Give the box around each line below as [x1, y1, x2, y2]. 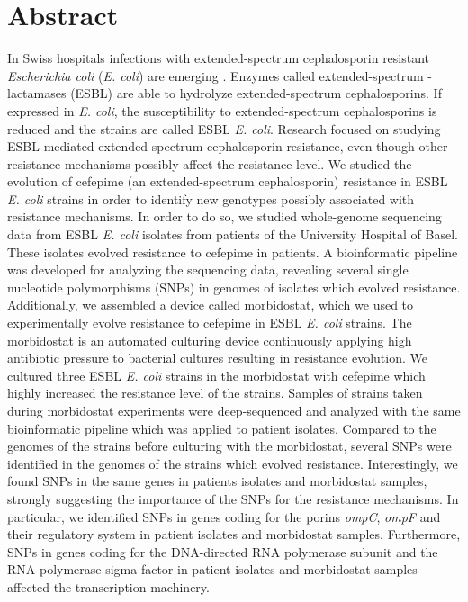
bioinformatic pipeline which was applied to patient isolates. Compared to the [7, 418, 436, 437]
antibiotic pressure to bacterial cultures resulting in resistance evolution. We [7, 348, 427, 367]
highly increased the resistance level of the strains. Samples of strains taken [7, 383, 423, 402]
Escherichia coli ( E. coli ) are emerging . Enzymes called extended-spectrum [7, 66, 424, 85]
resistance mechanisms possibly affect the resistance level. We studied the [7, 154, 412, 173]
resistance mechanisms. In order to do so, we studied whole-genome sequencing [7, 207, 442, 226]
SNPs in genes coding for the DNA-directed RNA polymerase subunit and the [7, 542, 438, 561]
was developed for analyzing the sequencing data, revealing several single [7, 260, 409, 279]
